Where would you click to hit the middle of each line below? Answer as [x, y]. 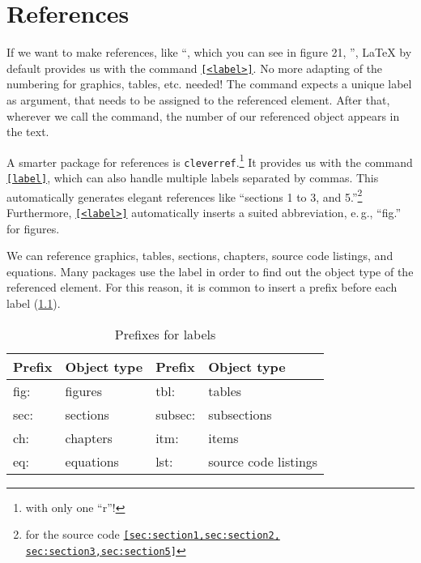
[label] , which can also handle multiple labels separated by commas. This [193, 178]
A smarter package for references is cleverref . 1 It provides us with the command [210, 160]
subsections [240, 414]
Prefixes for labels [165, 334]
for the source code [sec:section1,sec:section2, [153, 534]
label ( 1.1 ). [34, 303]
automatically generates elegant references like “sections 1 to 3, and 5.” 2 [185, 195]
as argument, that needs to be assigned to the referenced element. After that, [198, 99]
